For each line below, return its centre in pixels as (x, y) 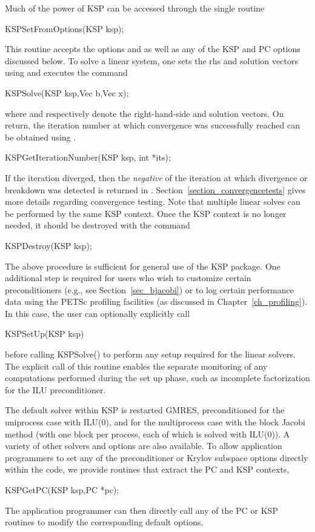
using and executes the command (66, 72)
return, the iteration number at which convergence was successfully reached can (153, 125)
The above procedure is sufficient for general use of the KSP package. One (143, 266)
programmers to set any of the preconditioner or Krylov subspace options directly (157, 457)
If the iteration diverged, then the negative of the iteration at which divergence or (156, 177)
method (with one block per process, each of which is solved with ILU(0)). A (148, 434)
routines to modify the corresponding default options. (104, 522)
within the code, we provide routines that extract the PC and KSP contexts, (147, 469)
